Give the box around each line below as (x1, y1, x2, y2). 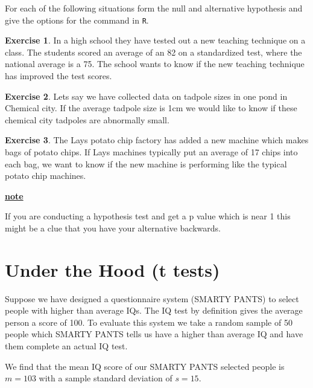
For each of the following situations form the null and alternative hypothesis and (5, 2, 303, 14)
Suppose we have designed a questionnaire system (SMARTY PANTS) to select (5, 292, 299, 305)
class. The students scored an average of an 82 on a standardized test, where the (5, 45, 302, 58)
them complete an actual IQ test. (5, 340, 128, 352)
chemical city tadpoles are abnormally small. (5, 113, 169, 126)
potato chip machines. (5, 169, 86, 182)
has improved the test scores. (5, 70, 112, 82)
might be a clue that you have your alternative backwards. (5, 221, 221, 234)
